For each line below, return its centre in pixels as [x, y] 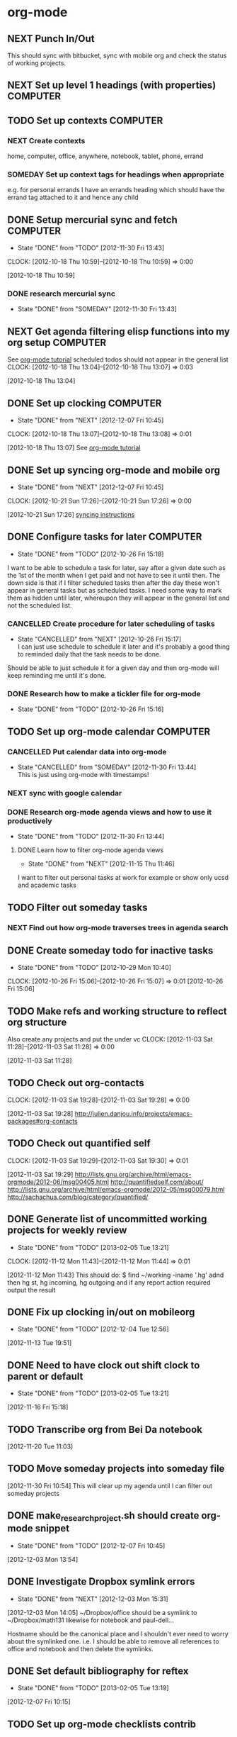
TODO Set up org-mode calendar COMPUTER [109, 731]
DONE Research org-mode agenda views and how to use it [110, 812]
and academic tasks [47, 885]
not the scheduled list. [40, 605]
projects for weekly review [67, 1230]
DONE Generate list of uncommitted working [107, 1219]
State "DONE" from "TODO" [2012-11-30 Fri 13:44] [91, 837]
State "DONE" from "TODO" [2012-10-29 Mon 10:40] [94, 968]
